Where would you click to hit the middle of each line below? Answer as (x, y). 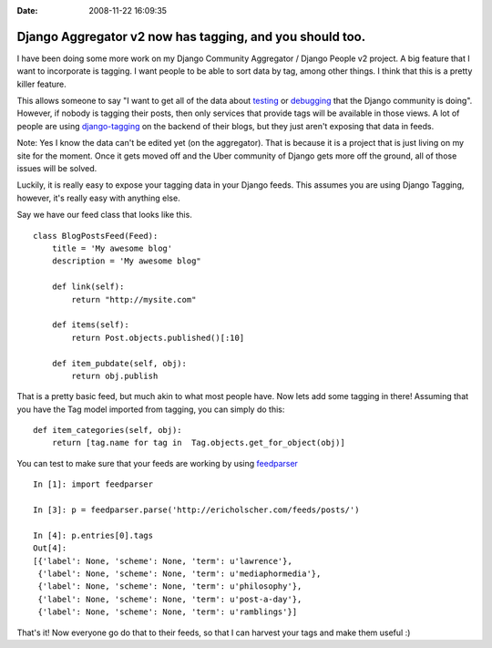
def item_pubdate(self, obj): (119, 363)
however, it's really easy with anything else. (99, 198)
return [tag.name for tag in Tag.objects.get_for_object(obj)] (198, 443)
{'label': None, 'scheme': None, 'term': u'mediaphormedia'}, (179, 573)
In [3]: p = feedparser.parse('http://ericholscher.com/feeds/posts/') (196, 510)
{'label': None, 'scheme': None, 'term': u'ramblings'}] (168, 612)
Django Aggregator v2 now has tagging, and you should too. (191, 36)
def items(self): (90, 325)
